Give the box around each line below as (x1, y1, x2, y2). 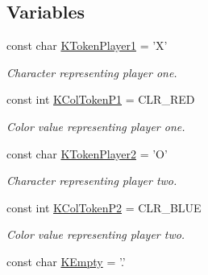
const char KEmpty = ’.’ (6, 252, 126, 269)
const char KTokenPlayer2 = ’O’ (6, 145, 168, 162)
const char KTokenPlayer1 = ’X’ (6, 37, 168, 54)
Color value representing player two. (6, 226, 185, 243)
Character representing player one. (6, 64, 177, 80)
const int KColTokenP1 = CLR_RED (6, 91, 195, 108)
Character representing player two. (6, 172, 177, 189)
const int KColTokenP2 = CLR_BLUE (6, 199, 202, 215)
